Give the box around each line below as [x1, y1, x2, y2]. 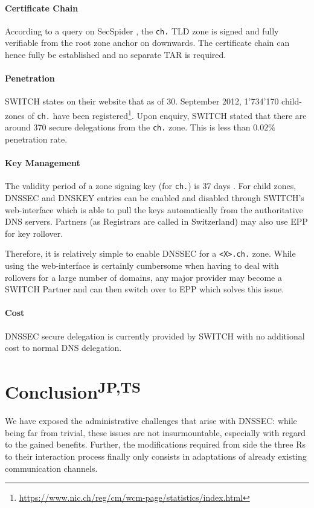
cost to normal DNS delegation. [5, 341, 122, 354]
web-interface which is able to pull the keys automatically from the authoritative [5, 203, 303, 216]
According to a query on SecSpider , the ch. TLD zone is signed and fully [5, 24, 279, 37]
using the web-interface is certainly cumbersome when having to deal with [5, 259, 279, 272]
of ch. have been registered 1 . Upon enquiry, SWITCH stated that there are [27, 108, 307, 121]
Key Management [5, 156, 80, 169]
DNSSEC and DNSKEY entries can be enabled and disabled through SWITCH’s [5, 191, 304, 204]
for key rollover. [5, 227, 63, 239]
